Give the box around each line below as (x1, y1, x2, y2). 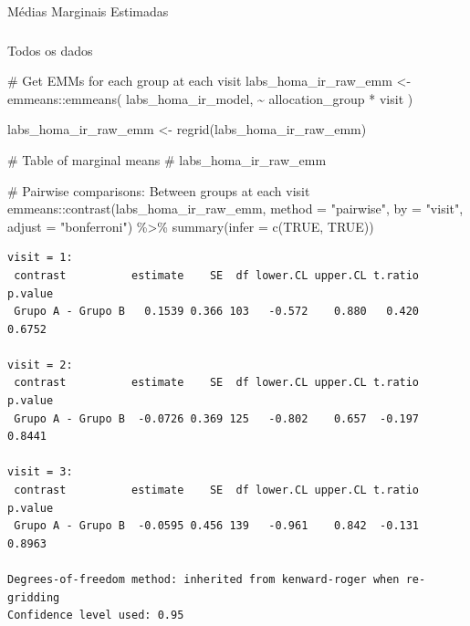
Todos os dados (7, 40, 93, 59)
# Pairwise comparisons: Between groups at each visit (7, 181, 310, 200)
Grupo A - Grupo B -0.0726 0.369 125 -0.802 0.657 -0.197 (14, 412, 420, 425)
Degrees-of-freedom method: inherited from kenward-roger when (7, 573, 400, 586)
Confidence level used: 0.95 (7, 609, 184, 622)
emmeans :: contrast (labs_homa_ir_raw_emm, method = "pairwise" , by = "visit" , (7, 199, 464, 218)
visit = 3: (7, 465, 73, 479)
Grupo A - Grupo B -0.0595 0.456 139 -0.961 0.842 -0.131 (14, 519, 420, 533)
